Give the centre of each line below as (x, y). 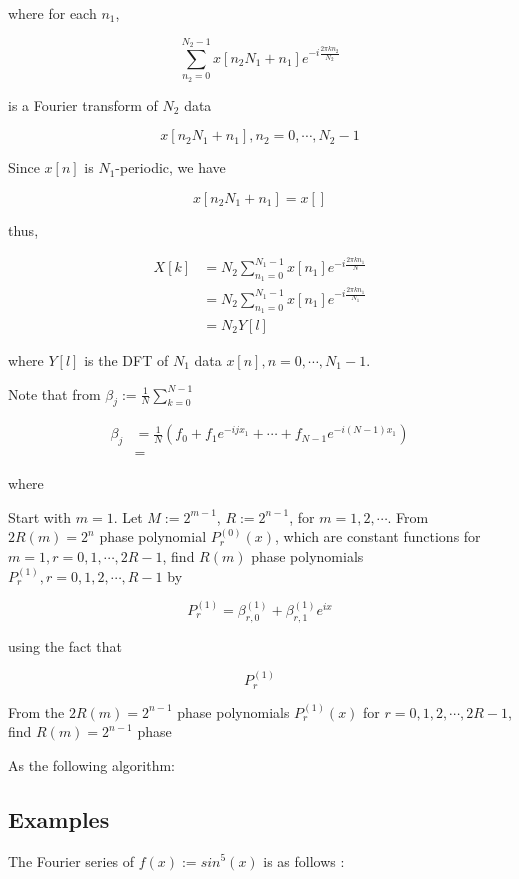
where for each (52, 13)
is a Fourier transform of (83, 104)
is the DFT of (126, 359)
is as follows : (304, 860)
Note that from (54, 393)
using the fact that (65, 645)
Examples (59, 818)
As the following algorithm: (91, 764)
